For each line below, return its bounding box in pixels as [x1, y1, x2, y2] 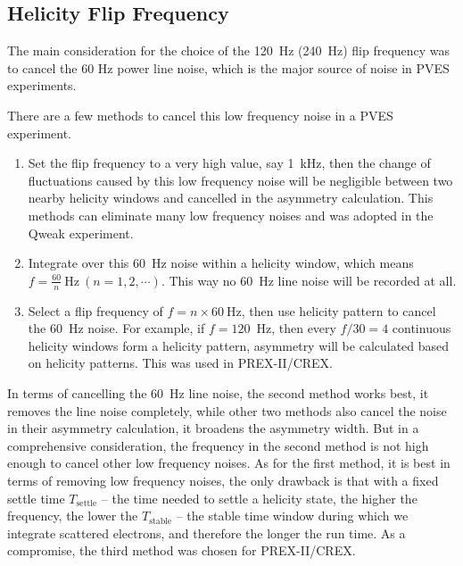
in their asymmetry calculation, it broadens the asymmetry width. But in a [7, 419, 419, 437]
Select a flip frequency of [28, 301, 163, 320]
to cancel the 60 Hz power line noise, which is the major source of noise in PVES [7, 58, 450, 77]
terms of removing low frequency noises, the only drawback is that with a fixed [7, 470, 439, 489]
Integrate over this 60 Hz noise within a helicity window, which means [28, 254, 414, 272]
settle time [7, 488, 65, 507]
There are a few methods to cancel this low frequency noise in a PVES [7, 105, 393, 124]
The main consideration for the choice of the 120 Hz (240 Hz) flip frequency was [7, 41, 451, 60]
